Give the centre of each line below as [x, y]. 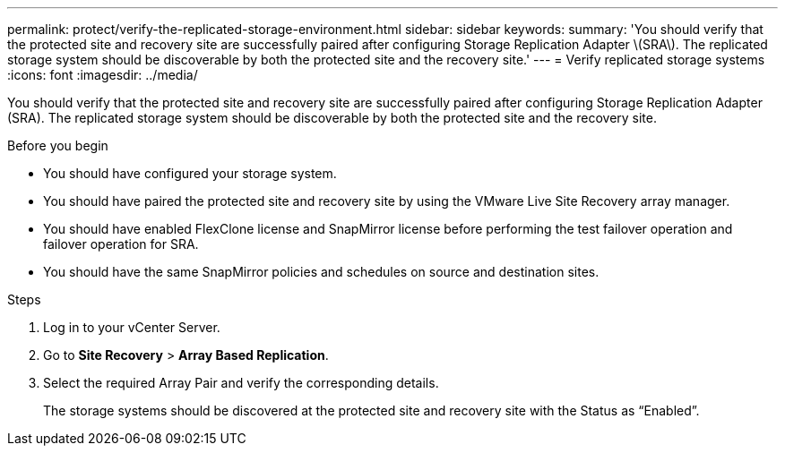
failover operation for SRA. [121, 244]
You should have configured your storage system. [190, 173]
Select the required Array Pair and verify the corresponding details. [241, 383]
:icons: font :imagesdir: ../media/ [103, 75]
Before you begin [58, 145]
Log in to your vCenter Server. [132, 327]
